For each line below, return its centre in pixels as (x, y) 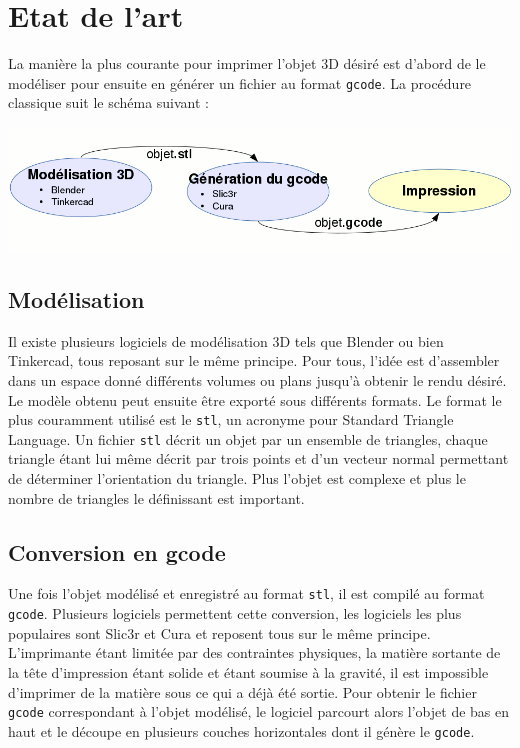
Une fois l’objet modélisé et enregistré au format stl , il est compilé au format (246, 593)
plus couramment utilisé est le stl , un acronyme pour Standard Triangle (231, 419)
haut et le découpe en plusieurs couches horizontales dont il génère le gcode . (241, 730)
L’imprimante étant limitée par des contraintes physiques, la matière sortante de (254, 652)
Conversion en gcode (117, 551)
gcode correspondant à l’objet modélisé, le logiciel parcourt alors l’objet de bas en (259, 711)
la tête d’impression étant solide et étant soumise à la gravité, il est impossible (248, 671)
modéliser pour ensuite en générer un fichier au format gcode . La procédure (240, 82)
